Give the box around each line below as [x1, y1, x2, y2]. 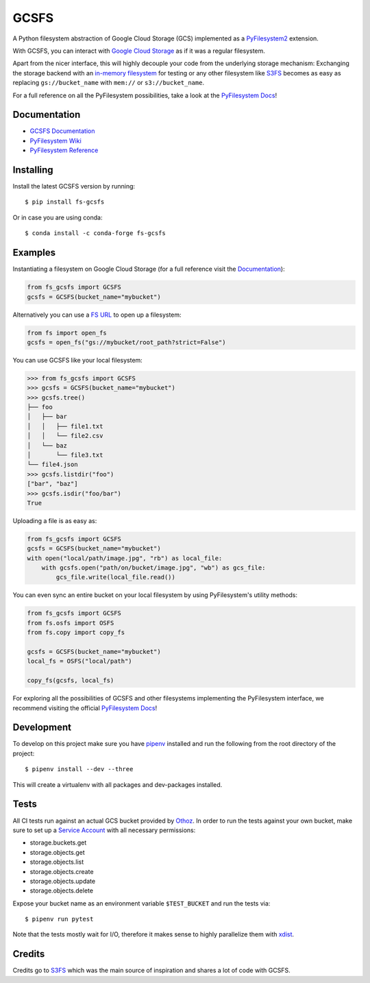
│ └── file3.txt [27, 451, 103, 459]
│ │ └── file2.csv [27, 432, 103, 440]
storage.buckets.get [29, 838, 87, 847]
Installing [12, 165, 54, 175]
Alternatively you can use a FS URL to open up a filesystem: [12, 311, 182, 319]
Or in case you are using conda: [12, 213, 103, 221]
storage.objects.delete [29, 886, 94, 895]
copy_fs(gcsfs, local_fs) [27, 677, 114, 685]
